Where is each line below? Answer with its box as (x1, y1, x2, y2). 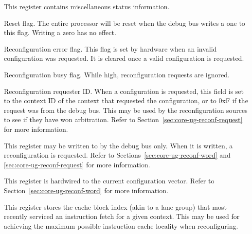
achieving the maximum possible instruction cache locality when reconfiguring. (4, 220, 238, 231)
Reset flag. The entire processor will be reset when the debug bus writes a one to (4, 18, 245, 28)
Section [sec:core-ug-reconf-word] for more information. (4, 185, 168, 195)
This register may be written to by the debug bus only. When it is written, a (4, 140, 233, 150)
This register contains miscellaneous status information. (4, 1, 170, 11)
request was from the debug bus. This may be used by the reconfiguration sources (4, 105, 248, 115)
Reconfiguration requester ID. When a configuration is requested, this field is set (4, 86, 244, 96)
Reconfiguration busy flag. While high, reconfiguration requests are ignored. (4, 69, 230, 79)
